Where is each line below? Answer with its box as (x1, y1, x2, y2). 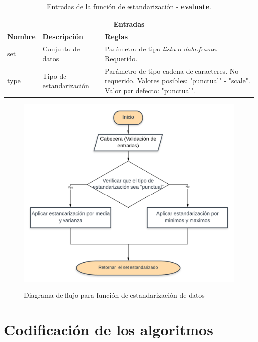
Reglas (105, 31, 128, 42)
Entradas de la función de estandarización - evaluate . (47, 1, 211, 11)
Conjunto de (42, 44, 80, 54)
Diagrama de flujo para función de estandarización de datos (24, 290, 205, 300)
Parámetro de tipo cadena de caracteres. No (105, 65, 239, 76)
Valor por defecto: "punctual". (105, 85, 195, 95)
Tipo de (42, 70, 66, 81)
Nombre (7, 31, 36, 42)
